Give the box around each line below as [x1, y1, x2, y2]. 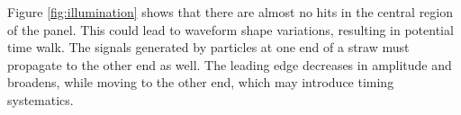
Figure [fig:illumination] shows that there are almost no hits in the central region [7, 3, 454, 21]
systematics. [7, 90, 74, 109]
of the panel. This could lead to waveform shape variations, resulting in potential [7, 20, 454, 39]
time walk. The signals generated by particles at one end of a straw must [7, 38, 410, 57]
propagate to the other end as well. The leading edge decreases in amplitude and [7, 55, 452, 74]
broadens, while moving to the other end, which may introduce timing [7, 73, 394, 92]
